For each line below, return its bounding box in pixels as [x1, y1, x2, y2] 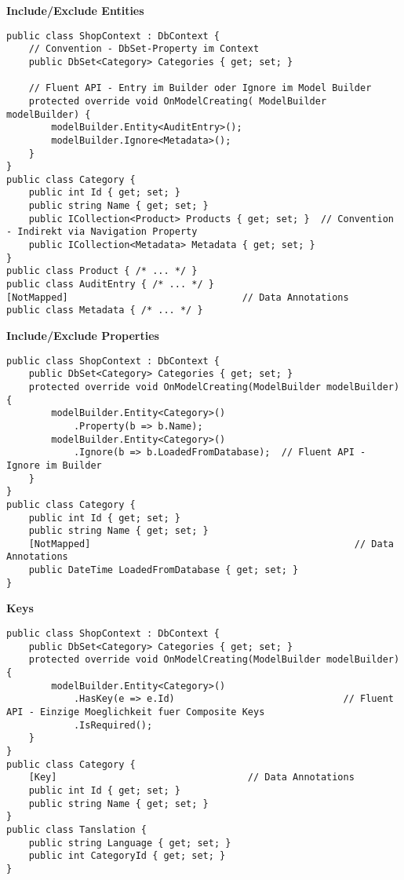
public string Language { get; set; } [28, 837, 231, 849]
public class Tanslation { [6, 823, 147, 835]
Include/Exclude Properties [6, 327, 159, 344]
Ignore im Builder [6, 459, 102, 471]
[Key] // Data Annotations [28, 772, 355, 783]
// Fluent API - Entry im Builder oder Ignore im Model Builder [28, 82, 372, 94]
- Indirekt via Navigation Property [6, 226, 198, 238]
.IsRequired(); [73, 719, 153, 731]
